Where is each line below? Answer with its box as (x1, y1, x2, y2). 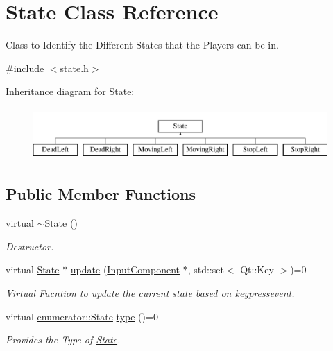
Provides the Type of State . (6, 332, 121, 347)
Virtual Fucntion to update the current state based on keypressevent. (6, 286, 295, 300)
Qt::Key (240, 262, 274, 277)
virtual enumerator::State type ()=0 (6, 309, 158, 323)
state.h (60, 60, 89, 75)
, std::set (187, 262, 224, 277)
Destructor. (6, 239, 54, 253)
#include (6, 60, 44, 75)
